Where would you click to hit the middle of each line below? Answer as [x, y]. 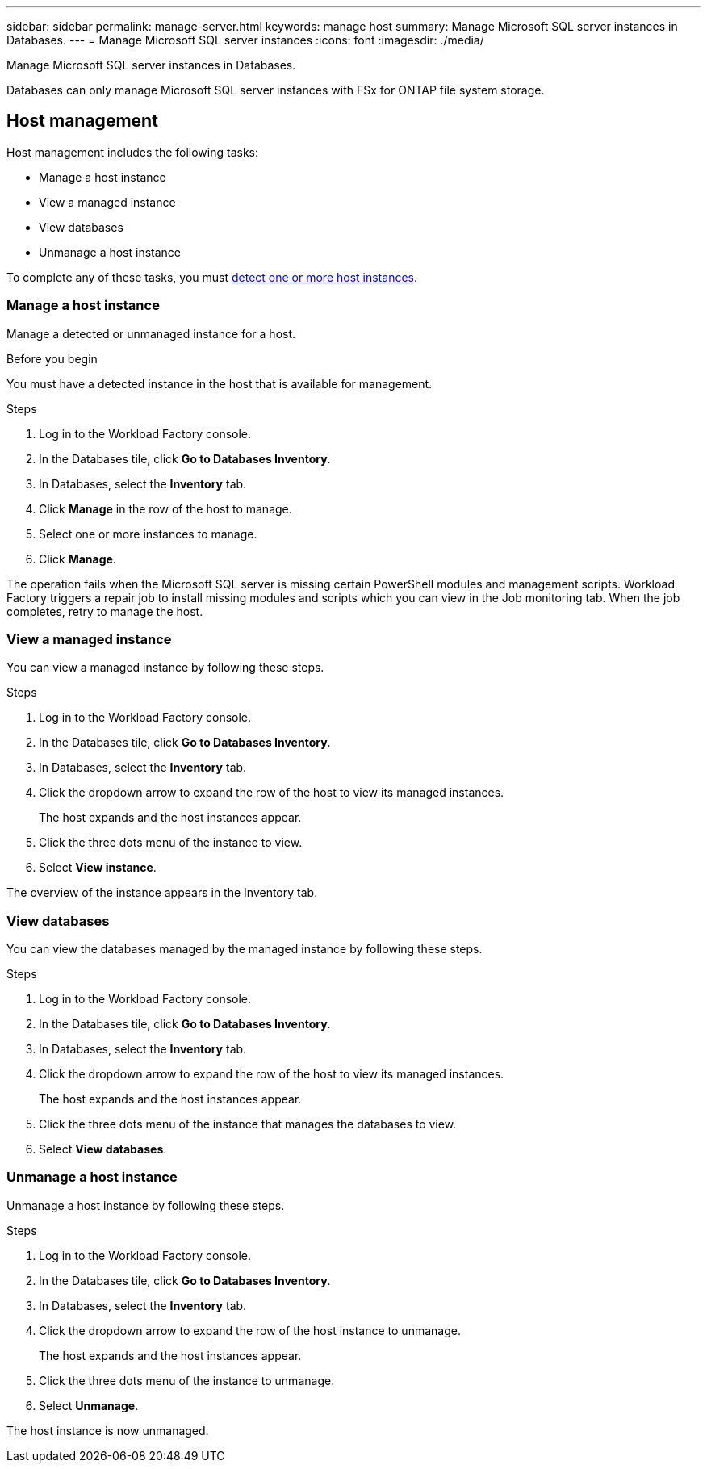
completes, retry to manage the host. [105, 611]
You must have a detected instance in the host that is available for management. [220, 383]
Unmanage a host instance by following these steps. [146, 1205]
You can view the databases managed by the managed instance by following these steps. [245, 949]
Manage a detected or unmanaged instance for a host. [151, 333]
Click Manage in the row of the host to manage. [165, 508]
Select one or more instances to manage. [148, 534]
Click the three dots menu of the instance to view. [171, 843]
